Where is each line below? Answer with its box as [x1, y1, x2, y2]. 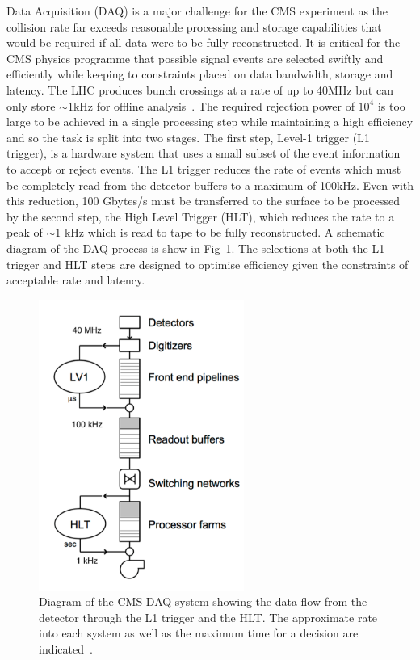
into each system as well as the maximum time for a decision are [39, 624, 359, 641]
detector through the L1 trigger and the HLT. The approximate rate [39, 608, 378, 625]
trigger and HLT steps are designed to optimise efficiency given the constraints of [6, 255, 409, 272]
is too [377, 97, 405, 114]
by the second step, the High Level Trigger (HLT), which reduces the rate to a [6, 208, 395, 225]
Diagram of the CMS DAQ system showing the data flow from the [39, 593, 367, 610]
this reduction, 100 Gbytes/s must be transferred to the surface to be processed [6, 192, 401, 209]
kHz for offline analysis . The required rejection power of [73, 97, 355, 114]
